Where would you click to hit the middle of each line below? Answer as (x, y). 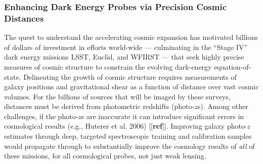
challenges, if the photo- (41, 116)
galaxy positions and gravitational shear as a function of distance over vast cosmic (131, 87)
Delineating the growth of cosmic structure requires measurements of (130, 76)
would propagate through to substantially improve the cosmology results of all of (129, 146)
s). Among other (223, 106)
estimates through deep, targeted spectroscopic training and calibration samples (128, 136)
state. (13, 76)
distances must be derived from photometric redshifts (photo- (99, 106)
